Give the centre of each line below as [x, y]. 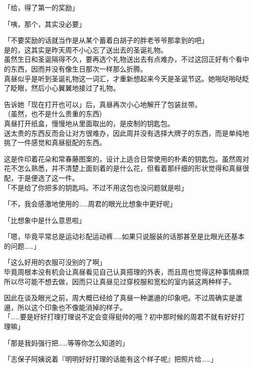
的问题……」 [22, 246]
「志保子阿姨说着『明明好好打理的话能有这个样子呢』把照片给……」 [111, 359]
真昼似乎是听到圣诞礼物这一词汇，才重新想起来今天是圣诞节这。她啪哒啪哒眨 [126, 78]
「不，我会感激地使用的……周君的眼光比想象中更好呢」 [90, 204]
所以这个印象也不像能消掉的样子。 [72, 307]
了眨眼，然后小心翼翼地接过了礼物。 [62, 88]
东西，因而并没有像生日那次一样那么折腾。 [79, 68]
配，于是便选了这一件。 [41, 177]
